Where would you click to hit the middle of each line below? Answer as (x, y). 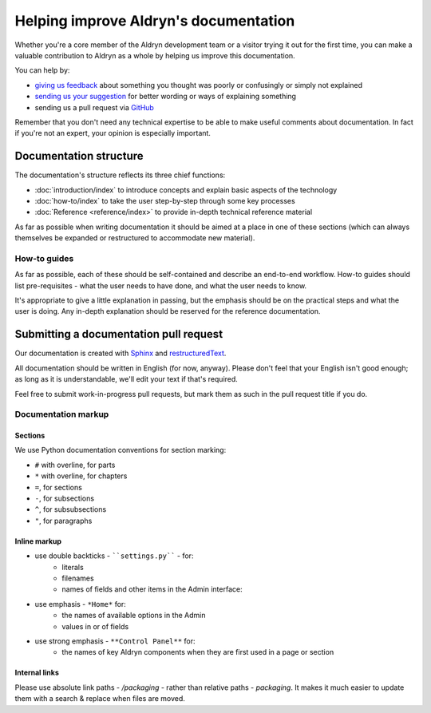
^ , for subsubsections (71, 509)
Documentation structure (79, 156)
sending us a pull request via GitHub (95, 107)
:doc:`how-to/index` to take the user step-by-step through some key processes (165, 200)
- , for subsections (65, 498)
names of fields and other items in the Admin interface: (152, 589)
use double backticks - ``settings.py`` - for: (114, 556)
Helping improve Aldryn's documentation (155, 21)
